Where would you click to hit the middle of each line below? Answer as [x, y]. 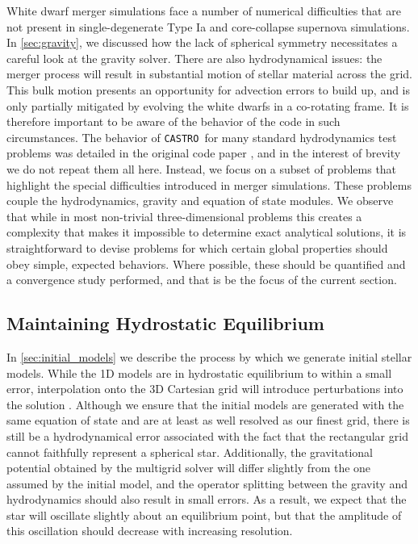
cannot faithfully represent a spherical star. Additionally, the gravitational [190, 452]
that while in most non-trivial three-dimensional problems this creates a [184, 216]
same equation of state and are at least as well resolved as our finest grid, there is [208, 420]
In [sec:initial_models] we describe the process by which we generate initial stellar [209, 356]
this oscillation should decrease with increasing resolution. [150, 531]
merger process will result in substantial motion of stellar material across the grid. [209, 74]
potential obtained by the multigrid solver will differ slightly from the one [189, 468]
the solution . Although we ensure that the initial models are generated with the [205, 404]
